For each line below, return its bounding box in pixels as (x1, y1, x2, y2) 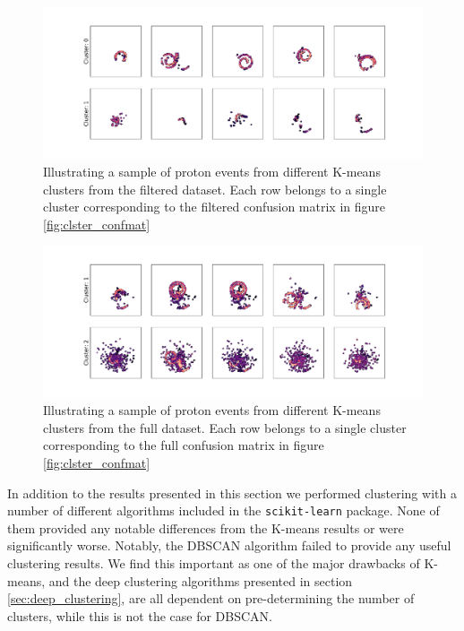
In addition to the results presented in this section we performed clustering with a (7, 483, 457, 502)
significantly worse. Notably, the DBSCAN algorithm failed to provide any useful (7, 536, 451, 555)
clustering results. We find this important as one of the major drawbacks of (7, 554, 420, 573)
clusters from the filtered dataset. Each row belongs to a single (43, 179, 387, 198)
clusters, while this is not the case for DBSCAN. (7, 606, 272, 625)
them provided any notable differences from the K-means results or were (7, 518, 404, 537)
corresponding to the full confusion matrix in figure (43, 436, 324, 454)
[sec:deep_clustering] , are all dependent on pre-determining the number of (7, 589, 415, 608)
